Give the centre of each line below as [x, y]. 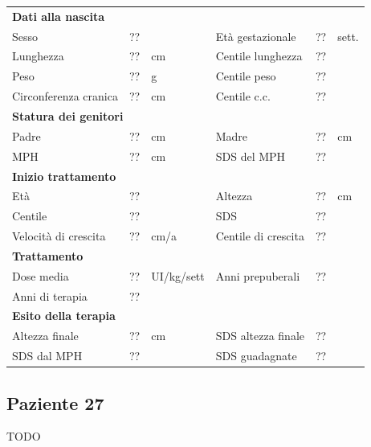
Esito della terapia [64, 316]
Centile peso [246, 76]
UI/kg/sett [178, 275]
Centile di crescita [260, 236]
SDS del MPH [251, 156]
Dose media [41, 275]
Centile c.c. [243, 96]
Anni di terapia [50, 295]
